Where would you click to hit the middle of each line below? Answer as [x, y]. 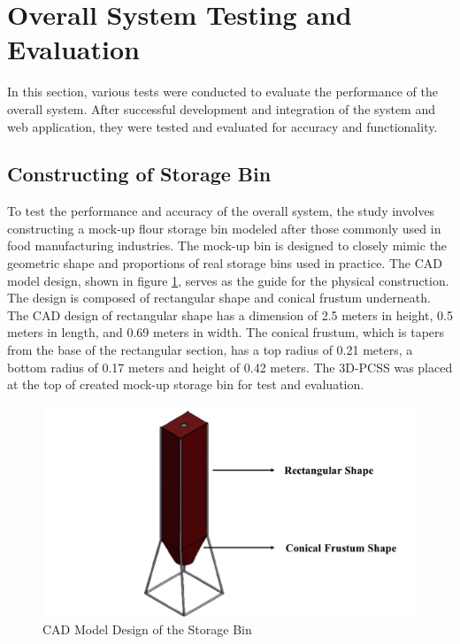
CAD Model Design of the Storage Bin [147, 629]
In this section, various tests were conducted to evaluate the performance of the [222, 92]
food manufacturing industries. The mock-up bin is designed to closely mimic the [227, 245]
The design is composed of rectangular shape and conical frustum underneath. [219, 298]
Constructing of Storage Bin [139, 174]
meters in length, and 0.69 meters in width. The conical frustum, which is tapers [226, 332]
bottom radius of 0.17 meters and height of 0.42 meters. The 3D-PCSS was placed [230, 367]
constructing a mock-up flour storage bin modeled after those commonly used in [224, 228]
